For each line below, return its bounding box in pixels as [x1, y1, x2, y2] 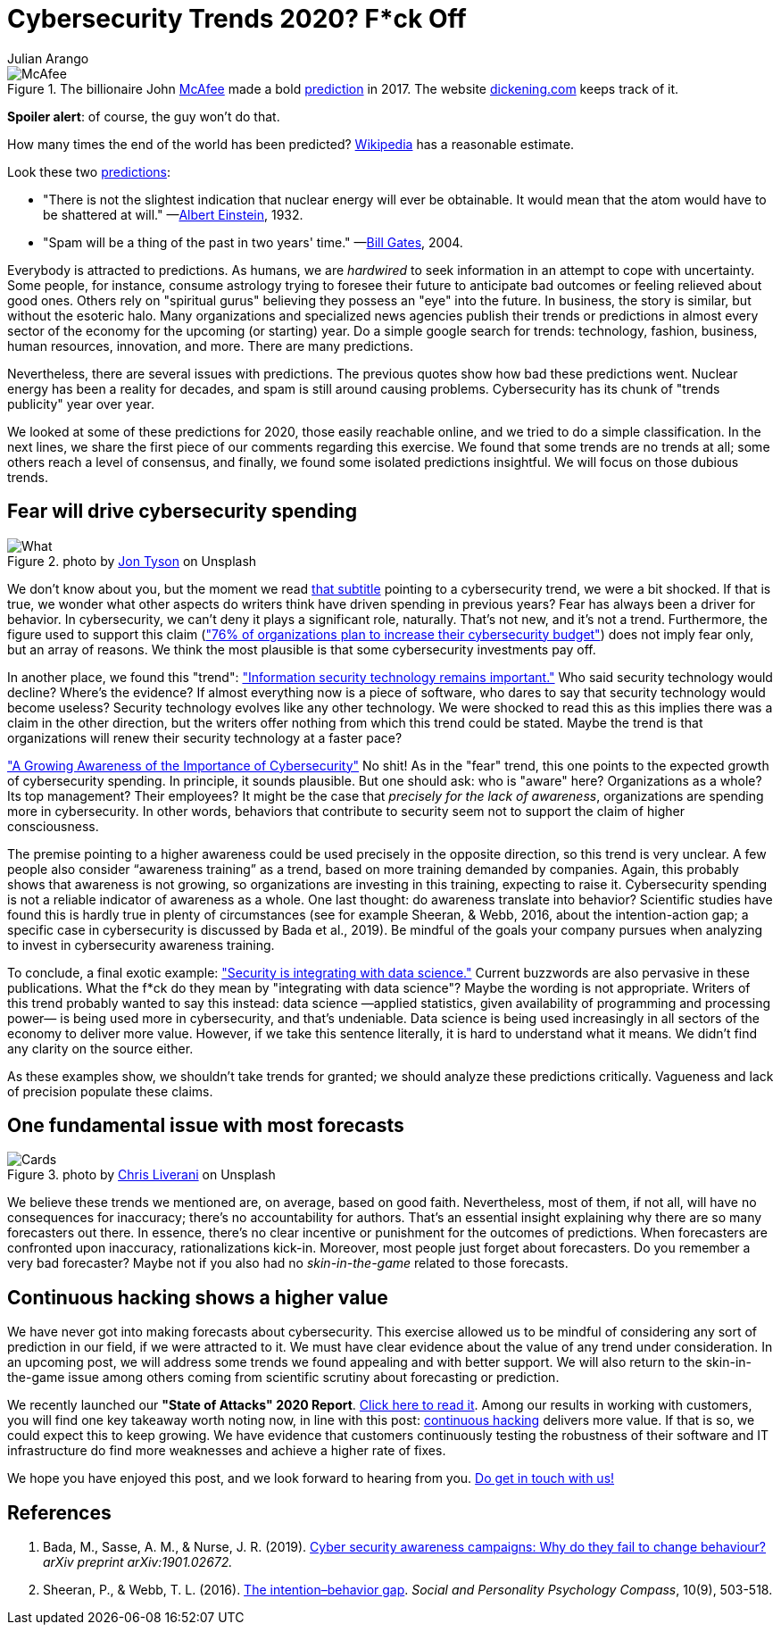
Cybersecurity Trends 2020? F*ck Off [7, 4, 467, 34]
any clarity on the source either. [7, 1040, 194, 1056]
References [7, 1501, 112, 1524]
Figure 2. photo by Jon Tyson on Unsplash [7, 553, 257, 569]
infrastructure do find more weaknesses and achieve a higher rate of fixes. [7, 1443, 446, 1459]
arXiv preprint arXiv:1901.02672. [43, 1554, 233, 1570]
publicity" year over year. [7, 396, 155, 412]
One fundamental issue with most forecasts [7, 1114, 404, 1137]
